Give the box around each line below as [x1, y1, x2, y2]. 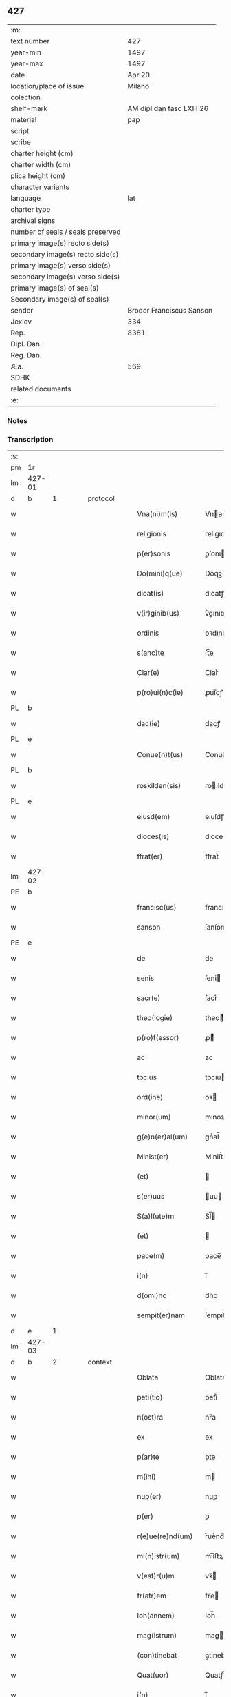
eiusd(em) [137, 812, 170, 822]
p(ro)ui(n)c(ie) [137, 688, 184, 698]
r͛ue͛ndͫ [205, 1531, 225, 1541]
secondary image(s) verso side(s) [10, 272, 120, 282]
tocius [137, 1072, 157, 1082]
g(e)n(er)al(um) [137, 1132, 188, 1141]
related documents [10, 384, 71, 393]
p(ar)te [137, 1452, 159, 1462]
